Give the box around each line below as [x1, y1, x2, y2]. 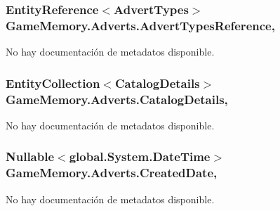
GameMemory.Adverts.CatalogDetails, [6, 90, 228, 108]
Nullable [6, 148, 55, 165]
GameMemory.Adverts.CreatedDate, [6, 164, 218, 181]
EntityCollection [6, 74, 100, 91]
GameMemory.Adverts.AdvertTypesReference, [6, 16, 275, 34]
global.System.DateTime [69, 148, 211, 165]
